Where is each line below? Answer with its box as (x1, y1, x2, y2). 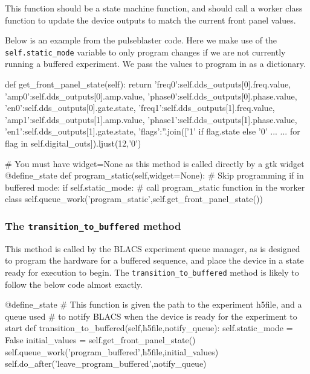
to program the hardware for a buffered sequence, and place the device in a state (5, 254, 304, 267)
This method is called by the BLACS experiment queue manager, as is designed (5, 242, 300, 255)
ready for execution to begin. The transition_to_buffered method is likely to (5, 265, 299, 278)
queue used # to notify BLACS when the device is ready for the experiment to (5, 309, 297, 322)
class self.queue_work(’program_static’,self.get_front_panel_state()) (5, 192, 263, 205)
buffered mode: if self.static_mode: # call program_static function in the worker (5, 180, 305, 193)
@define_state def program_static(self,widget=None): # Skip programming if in (5, 169, 304, 182)
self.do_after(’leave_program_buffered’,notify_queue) (5, 357, 207, 370)
